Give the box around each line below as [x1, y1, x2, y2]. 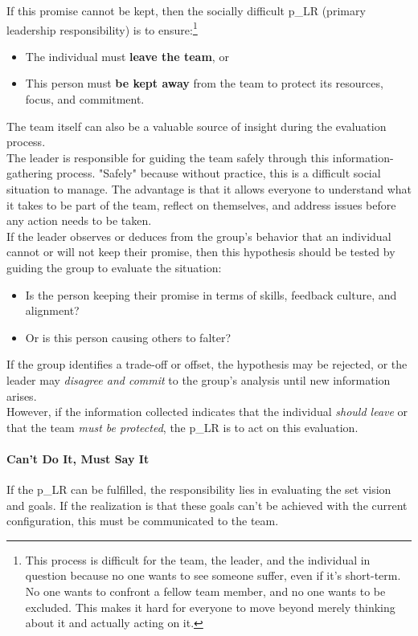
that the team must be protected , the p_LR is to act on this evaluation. [6, 418, 359, 435]
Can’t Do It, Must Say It [6, 450, 150, 467]
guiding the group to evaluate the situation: [6, 259, 222, 275]
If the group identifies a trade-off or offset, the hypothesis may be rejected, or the [6, 356, 408, 373]
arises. [6, 387, 37, 404]
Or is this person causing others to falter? [25, 328, 232, 345]
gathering [6, 165, 53, 181]
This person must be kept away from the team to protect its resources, [25, 75, 383, 92]
